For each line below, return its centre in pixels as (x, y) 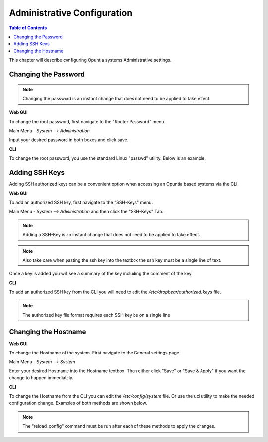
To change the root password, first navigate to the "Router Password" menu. (87, 121)
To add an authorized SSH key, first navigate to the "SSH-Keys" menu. (81, 202)
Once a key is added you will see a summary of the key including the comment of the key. (101, 274)
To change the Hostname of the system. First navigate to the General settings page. (95, 353)
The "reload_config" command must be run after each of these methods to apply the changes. (119, 426)
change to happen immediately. (41, 378)
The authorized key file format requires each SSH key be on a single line (97, 315)
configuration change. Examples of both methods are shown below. (78, 403)
